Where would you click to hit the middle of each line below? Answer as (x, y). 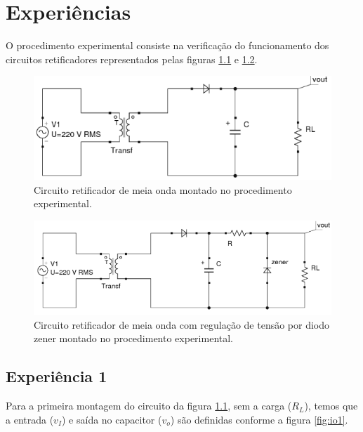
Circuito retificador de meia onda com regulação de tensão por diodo (182, 324)
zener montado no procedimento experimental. (134, 338)
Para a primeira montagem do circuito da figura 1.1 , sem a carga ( (149, 406)
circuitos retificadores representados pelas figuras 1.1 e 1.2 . (132, 59)
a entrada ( (30, 419)
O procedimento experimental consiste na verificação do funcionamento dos (167, 45)
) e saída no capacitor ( (112, 419)
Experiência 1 (57, 376)
